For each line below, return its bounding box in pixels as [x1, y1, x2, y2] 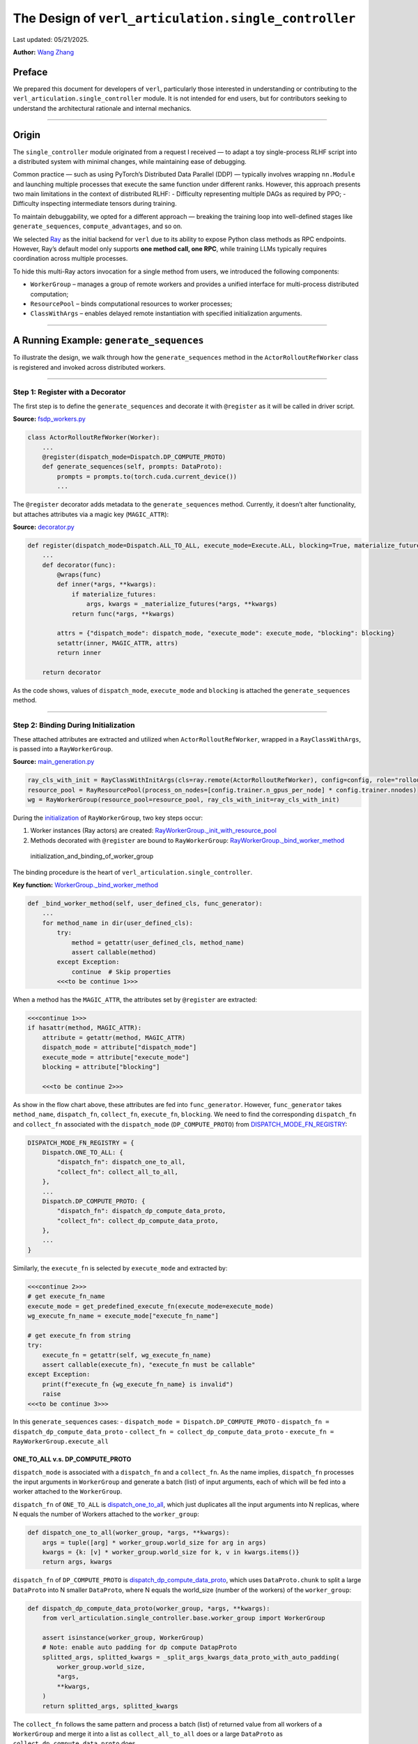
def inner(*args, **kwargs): [56, 580, 157, 589]
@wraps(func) [56, 571, 102, 579]
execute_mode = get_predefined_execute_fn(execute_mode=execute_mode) [27, 1302, 274, 1310]
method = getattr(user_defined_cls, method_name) [71, 938, 245, 947]
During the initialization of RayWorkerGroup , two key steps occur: [13, 813, 203, 822]
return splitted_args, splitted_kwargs [42, 1702, 179, 1710]
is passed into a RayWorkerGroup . [13, 744, 114, 753]
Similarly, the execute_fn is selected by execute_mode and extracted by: [13, 1263, 228, 1272]
